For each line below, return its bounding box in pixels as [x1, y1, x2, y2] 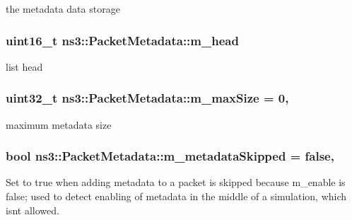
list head [6, 59, 43, 74]
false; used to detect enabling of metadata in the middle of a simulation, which [6, 189, 347, 204]
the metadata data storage [6, 1, 120, 16]
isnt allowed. [6, 202, 59, 217]
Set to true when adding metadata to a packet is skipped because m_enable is [6, 175, 346, 190]
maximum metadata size [6, 117, 112, 132]
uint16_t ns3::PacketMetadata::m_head [6, 31, 239, 49]
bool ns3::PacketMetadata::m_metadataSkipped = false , [6, 147, 334, 165]
